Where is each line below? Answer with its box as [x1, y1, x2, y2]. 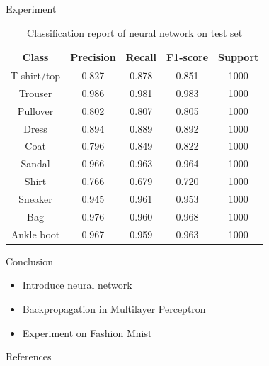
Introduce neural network [22, 277, 132, 292]
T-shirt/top [11, 68, 61, 83]
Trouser [18, 85, 52, 100]
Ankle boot [11, 226, 60, 241]
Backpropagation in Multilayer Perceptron [22, 301, 206, 316]
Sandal [21, 156, 50, 171]
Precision [70, 50, 116, 65]
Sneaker [18, 191, 52, 206]
